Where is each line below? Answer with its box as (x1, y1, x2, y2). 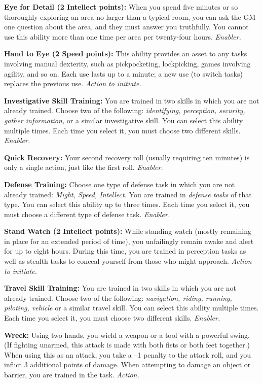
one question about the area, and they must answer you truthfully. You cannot (4, 21, 249, 32)
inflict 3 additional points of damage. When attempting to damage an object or (4, 359, 251, 370)
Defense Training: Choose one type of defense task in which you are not (4, 179, 235, 189)
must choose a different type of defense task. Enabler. (4, 208, 170, 219)
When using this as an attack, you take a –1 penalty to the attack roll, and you (4, 349, 251, 360)
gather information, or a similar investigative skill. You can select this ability (4, 115, 243, 125)
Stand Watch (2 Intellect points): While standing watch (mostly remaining (4, 226, 251, 236)
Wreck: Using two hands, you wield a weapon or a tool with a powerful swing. (4, 329, 250, 340)
